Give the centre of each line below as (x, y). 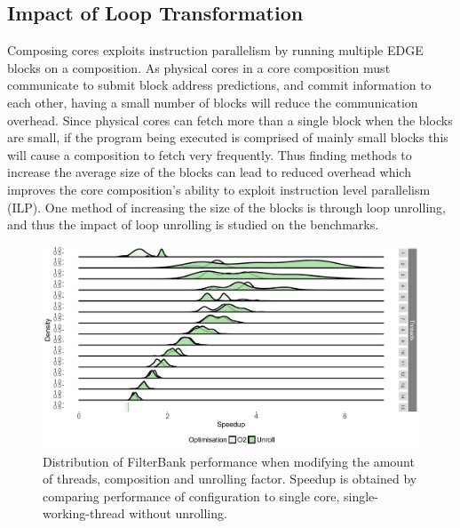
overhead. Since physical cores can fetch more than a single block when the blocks (230, 120)
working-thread (84, 513)
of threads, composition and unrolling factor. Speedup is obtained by (230, 479)
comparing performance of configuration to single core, (191, 496)
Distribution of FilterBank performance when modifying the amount (229, 461)
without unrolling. (178, 513)
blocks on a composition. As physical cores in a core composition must (199, 67)
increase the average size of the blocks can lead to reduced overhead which (209, 172)
